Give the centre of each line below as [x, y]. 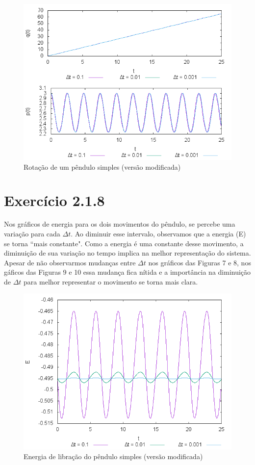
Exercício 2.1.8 [54, 200]
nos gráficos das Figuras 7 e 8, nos [200, 262]
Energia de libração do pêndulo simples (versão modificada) [113, 456]
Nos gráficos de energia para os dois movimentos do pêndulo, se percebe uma [120, 224]
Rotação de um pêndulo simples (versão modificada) [102, 167]
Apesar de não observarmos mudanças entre [70, 262]
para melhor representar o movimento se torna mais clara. [111, 281]
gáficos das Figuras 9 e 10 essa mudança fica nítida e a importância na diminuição [127, 272]
